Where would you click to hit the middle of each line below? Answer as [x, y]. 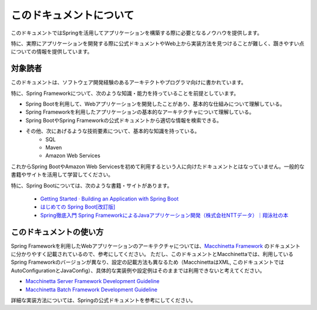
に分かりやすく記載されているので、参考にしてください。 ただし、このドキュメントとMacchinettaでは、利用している [152, 254]
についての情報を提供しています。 [52, 52]
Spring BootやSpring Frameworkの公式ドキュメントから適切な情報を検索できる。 [124, 120]
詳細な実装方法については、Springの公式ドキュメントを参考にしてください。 [103, 300]
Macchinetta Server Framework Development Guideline [92, 281]
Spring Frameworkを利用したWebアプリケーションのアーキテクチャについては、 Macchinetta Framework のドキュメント [156, 246]
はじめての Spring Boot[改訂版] [78, 207]
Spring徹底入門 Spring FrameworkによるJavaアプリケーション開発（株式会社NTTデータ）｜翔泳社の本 [164, 215]
